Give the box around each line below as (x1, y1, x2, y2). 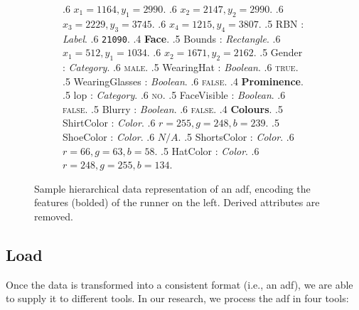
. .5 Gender (253, 45, 303, 60)
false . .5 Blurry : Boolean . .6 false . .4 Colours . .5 (63, 101, 283, 116)
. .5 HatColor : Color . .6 (154, 143, 259, 158)
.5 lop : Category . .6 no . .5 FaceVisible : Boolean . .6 (63, 87, 286, 102)
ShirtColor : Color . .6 (63, 115, 156, 130)
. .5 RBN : (258, 16, 304, 31)
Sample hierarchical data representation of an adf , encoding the (34, 181, 311, 196)
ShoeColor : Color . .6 (63, 129, 155, 144)
